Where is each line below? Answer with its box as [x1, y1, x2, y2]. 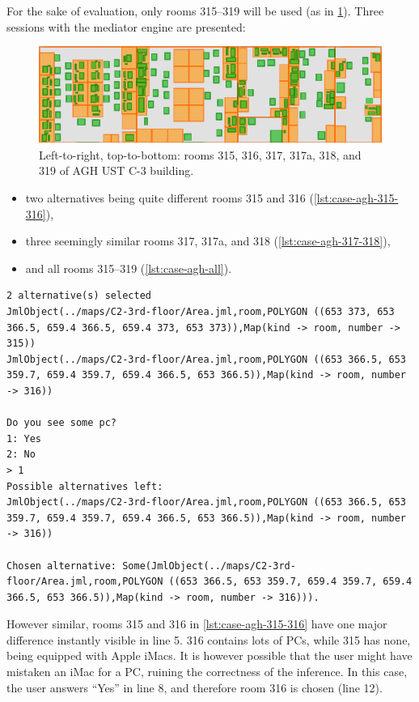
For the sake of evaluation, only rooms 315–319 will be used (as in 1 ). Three [6, 2, 384, 19]
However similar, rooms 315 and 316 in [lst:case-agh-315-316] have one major [6, 615, 387, 632]
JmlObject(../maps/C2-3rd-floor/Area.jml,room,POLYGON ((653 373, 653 [6, 306, 395, 318]
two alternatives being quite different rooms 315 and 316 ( [25, 189, 314, 206]
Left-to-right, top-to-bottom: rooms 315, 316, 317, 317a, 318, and [39, 146, 362, 163]
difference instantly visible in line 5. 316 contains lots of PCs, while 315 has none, [6, 631, 411, 648]
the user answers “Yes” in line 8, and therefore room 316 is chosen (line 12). [6, 679, 383, 696]
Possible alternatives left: [6, 480, 163, 492]
